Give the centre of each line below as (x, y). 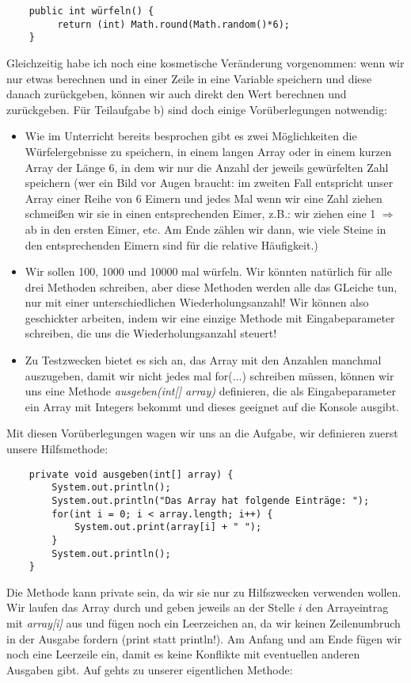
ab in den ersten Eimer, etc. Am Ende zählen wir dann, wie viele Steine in (205, 229)
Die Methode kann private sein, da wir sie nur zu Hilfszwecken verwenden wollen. (204, 591)
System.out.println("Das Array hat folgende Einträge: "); (211, 500)
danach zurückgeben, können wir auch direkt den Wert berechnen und (177, 94)
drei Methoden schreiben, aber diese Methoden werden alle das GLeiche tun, (211, 286)
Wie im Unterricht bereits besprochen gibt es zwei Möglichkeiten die (191, 136)
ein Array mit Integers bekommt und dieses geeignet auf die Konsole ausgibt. (212, 406)
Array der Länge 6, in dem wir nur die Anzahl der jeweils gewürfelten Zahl (207, 167)
